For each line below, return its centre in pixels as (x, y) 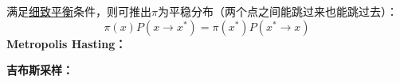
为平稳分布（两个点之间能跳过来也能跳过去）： (277, 11)
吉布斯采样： (40, 70)
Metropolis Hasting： (67, 43)
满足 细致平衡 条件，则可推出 (79, 11)
